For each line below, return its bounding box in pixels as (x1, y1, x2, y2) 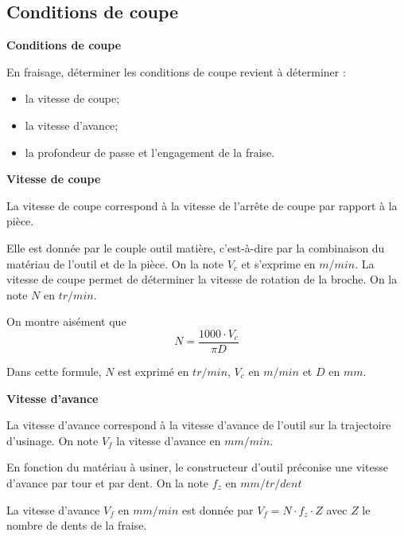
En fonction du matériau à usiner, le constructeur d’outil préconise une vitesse (6, 459, 388, 475)
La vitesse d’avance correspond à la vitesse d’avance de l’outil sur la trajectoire (6, 417, 391, 433)
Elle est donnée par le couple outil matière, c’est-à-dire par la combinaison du (6, 239, 385, 256)
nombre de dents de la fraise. (6, 517, 147, 534)
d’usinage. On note (6, 432, 99, 448)
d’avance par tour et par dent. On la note (6, 474, 209, 491)
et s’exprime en (241, 255, 316, 272)
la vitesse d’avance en (116, 432, 221, 448)
